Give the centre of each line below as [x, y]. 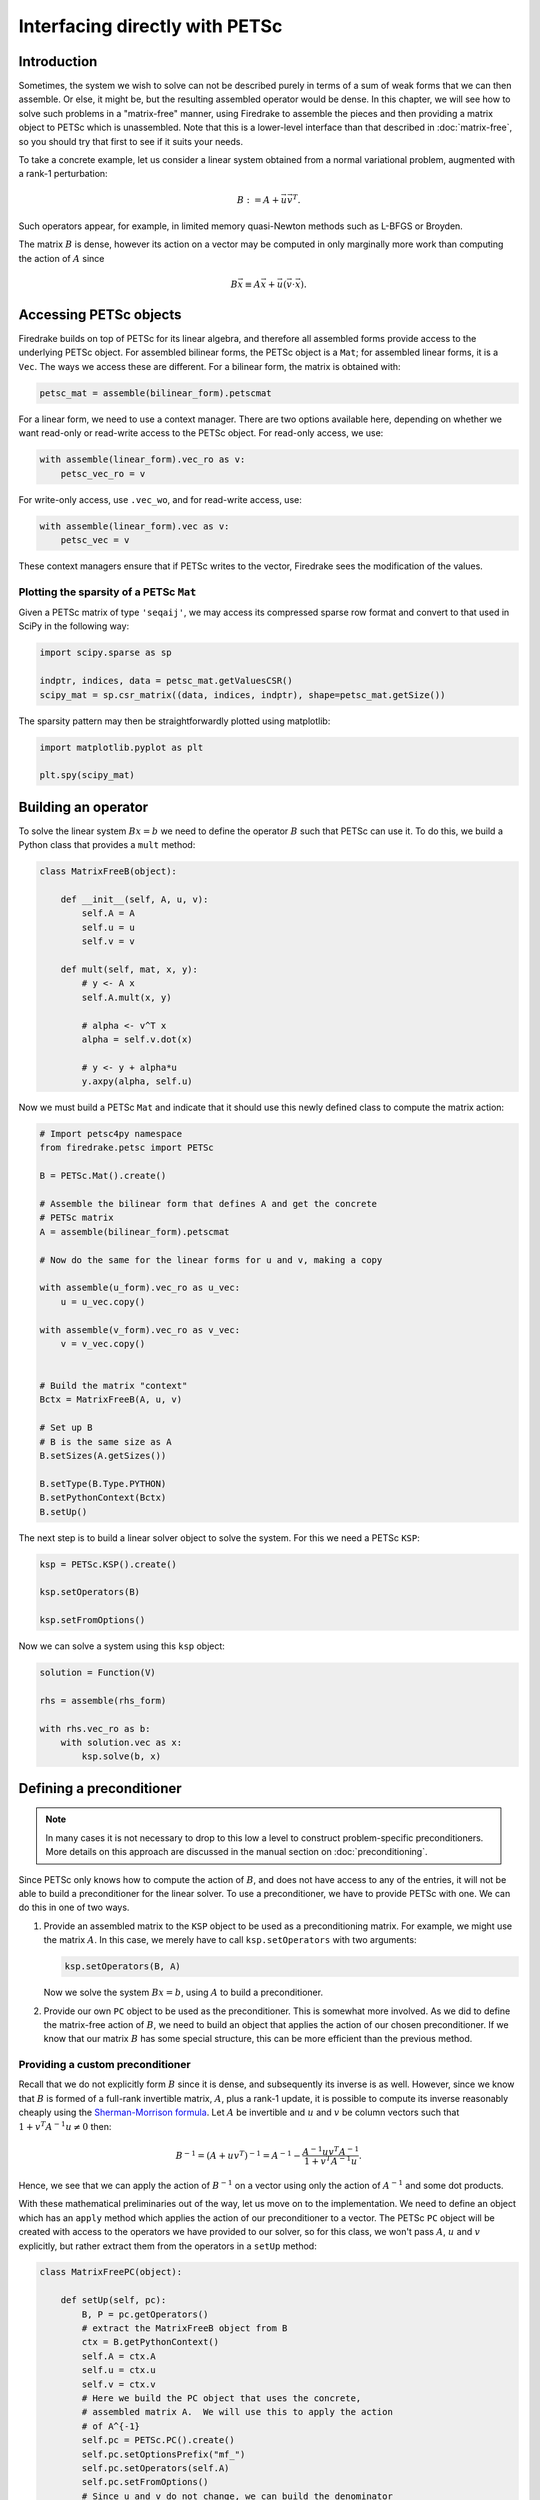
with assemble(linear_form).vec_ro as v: [142, 459]
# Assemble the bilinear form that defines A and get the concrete [208, 1204]
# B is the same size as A [105, 1441]
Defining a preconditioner [100, 1788]
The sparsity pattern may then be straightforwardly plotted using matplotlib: [174, 721]
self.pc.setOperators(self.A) [155, 2468]
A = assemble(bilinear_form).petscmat [134, 1231]
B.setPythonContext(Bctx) [103, 1498]
